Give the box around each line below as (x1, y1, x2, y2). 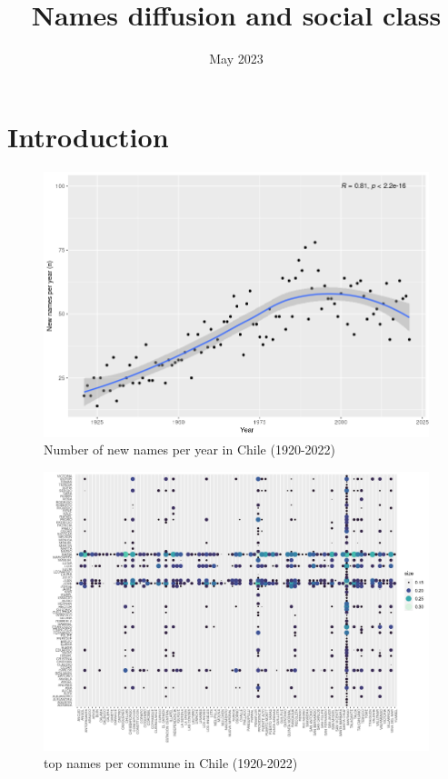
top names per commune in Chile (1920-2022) (44, 754, 298, 773)
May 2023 (209, 49, 264, 68)
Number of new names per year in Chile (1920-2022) (44, 440, 336, 459)
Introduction (7, 117, 169, 155)
